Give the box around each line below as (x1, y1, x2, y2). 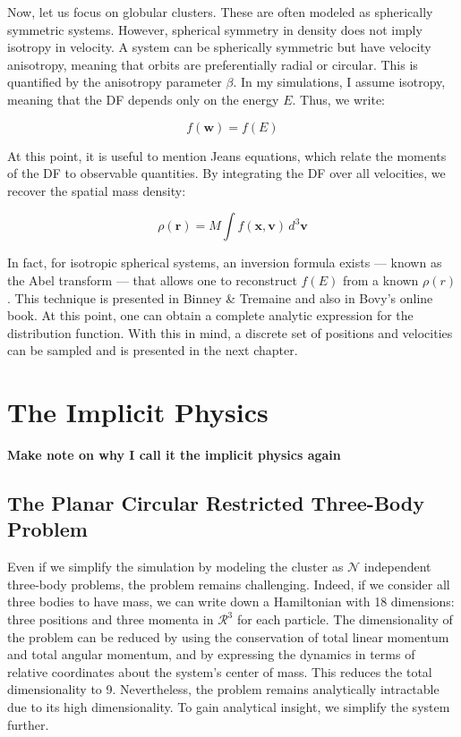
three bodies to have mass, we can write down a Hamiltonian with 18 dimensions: (7, 592, 455, 611)
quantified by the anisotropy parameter (7, 72, 222, 91)
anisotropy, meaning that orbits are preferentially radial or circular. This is (7, 55, 418, 73)
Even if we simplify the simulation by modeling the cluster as (7, 557, 344, 576)
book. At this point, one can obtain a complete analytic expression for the (7, 306, 414, 325)
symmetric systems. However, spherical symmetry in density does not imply (7, 20, 423, 38)
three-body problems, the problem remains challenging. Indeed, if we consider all (7, 574, 450, 593)
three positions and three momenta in (7, 610, 214, 628)
